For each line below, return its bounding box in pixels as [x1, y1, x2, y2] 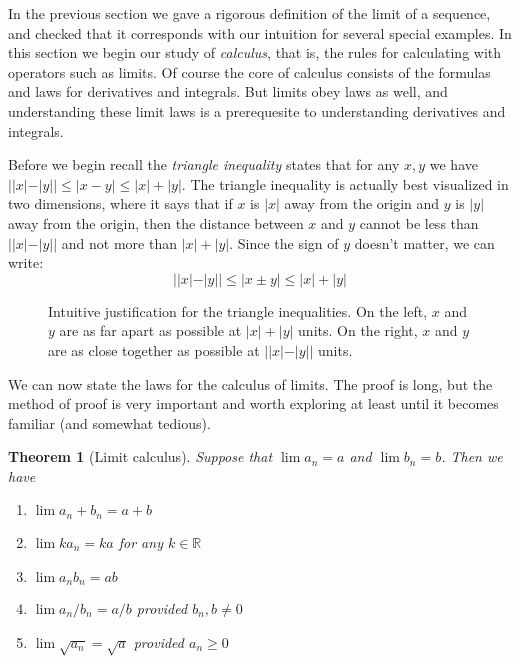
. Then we [441, 446, 503, 467]
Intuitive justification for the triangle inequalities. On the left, [48, 300, 428, 321]
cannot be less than [359, 212, 479, 233]
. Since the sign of [229, 232, 339, 253]
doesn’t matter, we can [354, 232, 495, 253]
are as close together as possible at [48, 339, 260, 360]
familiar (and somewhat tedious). [8, 412, 211, 433]
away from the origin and [284, 193, 440, 214]
